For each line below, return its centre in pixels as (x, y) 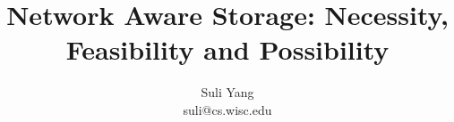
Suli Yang (227, 92)
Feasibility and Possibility (227, 49)
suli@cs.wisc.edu (227, 109)
